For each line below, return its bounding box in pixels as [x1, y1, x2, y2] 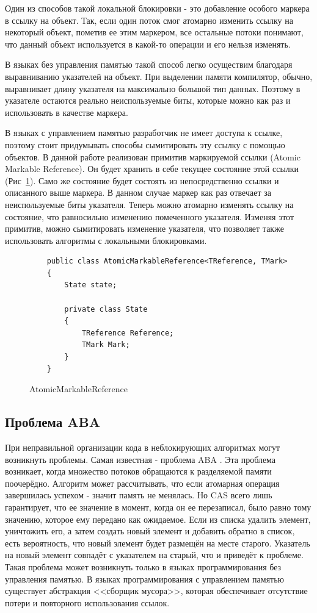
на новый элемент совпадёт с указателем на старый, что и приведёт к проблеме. [5, 548, 304, 561]
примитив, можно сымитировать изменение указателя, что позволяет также [5, 222, 284, 235]
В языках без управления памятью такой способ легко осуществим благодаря [5, 58, 293, 71]
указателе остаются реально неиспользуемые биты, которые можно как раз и [5, 94, 291, 107]
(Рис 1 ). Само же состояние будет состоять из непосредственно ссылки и [5, 174, 279, 187]
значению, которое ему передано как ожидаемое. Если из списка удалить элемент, [5, 512, 311, 525]
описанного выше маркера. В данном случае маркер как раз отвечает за [5, 186, 271, 199]
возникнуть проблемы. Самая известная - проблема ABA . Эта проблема [5, 453, 276, 465]
